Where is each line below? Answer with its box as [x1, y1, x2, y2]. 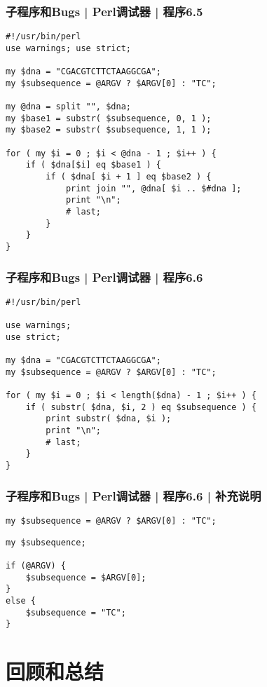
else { [6, 595, 36, 606]
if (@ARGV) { [6, 560, 66, 571]
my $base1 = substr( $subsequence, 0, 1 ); [6, 113, 212, 123]
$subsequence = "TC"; [25, 607, 126, 618]
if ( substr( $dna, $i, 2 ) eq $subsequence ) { [25, 402, 256, 412]
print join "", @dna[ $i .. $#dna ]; [65, 183, 242, 193]
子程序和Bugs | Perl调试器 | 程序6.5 [6, 2, 203, 20]
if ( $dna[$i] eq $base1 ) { [25, 160, 161, 170]
